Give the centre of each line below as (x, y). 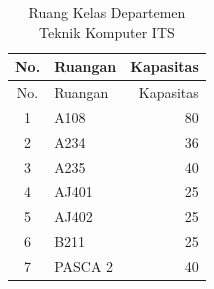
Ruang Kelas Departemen (107, 12)
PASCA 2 (84, 265)
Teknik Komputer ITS (107, 31)
